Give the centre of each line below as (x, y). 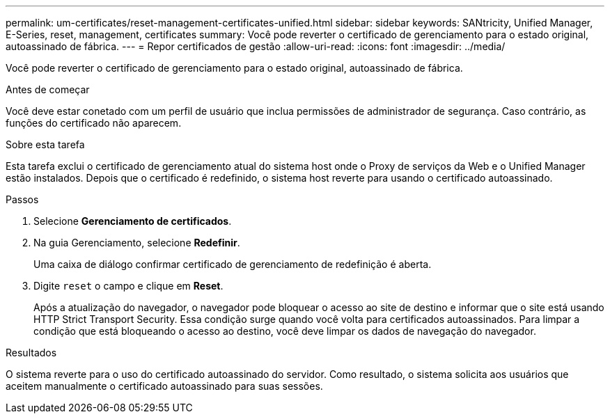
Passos (22, 199)
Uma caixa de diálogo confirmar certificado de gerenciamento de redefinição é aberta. (233, 264)
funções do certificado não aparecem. (94, 123)
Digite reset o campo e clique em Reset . (128, 286)
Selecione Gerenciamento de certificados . (133, 221)
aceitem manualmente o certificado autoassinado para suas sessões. (164, 386)
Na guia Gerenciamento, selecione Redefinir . (137, 243)
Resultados (31, 353)
